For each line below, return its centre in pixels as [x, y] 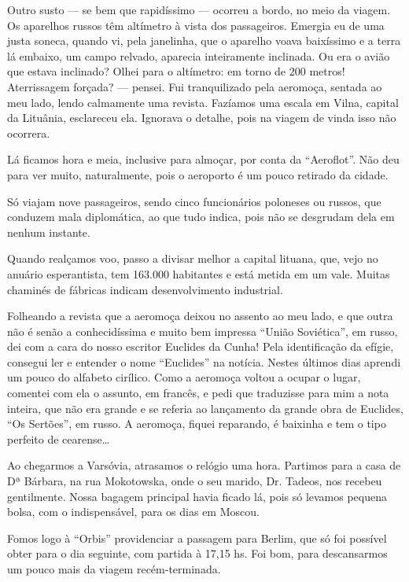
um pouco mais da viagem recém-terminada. [114, 569]
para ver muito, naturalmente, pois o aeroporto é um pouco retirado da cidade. [198, 174]
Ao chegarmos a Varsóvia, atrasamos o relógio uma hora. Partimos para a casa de [204, 465]
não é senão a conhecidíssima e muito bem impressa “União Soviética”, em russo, [203, 331]
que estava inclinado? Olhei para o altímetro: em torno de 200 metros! [176, 71]
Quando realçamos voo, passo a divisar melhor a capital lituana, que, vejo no [193, 258]
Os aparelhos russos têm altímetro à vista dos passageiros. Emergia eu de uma [196, 25]
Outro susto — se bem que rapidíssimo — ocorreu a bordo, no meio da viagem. [199, 9]
